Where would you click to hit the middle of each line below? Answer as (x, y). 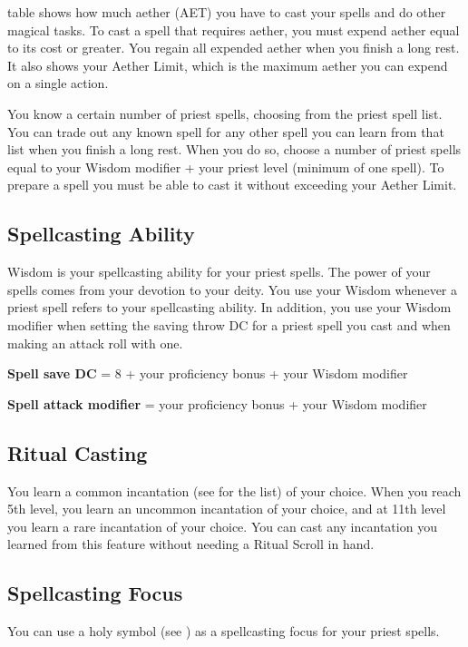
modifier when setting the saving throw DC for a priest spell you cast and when (229, 324)
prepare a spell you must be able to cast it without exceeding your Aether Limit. (232, 185)
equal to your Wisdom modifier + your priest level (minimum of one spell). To (226, 167)
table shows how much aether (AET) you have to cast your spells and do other (227, 12)
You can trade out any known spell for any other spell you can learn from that (226, 131)
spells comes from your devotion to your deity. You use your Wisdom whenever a (233, 289)
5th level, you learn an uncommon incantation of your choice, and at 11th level (227, 509)
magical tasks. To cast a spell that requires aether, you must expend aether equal (234, 29)
